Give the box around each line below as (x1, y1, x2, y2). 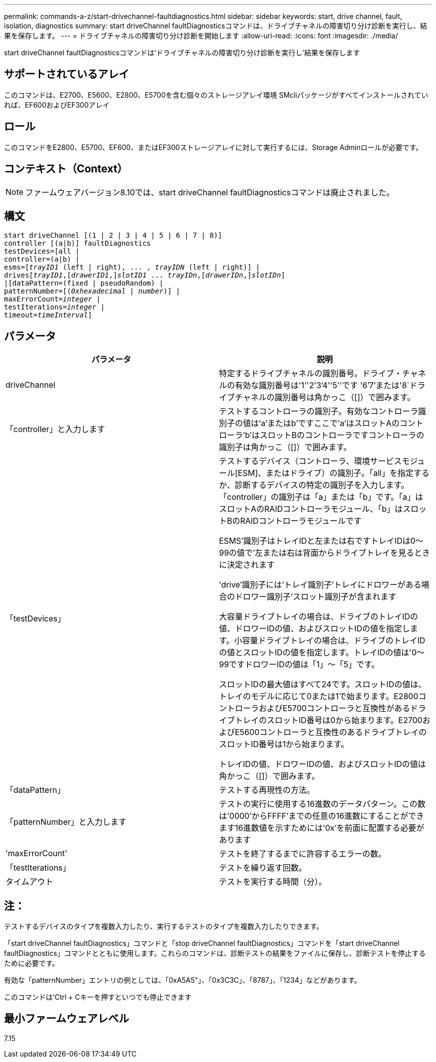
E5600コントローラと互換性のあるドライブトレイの (235, 727, 427, 738)
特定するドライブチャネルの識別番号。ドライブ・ (219, 368, 402, 379)
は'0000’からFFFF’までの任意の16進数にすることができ (219, 811, 424, 821)
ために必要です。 (4, 959, 59, 968)
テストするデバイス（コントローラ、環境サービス (219, 456, 402, 466)
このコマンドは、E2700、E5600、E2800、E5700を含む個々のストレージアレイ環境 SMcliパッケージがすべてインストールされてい (4, 90, 429, 99)
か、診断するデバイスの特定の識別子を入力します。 (219, 480, 409, 490)
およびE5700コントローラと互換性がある (259, 703, 411, 714)
